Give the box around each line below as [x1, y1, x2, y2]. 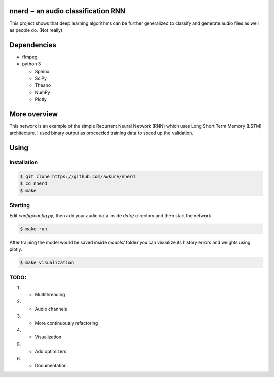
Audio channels [35, 305, 67, 312]
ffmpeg [22, 54, 38, 60]
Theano [35, 82, 51, 88]
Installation [9, 159, 38, 166]
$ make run [20, 226, 47, 232]
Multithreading [35, 292, 65, 297]
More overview [9, 110, 58, 118]
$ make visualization [20, 259, 74, 265]
